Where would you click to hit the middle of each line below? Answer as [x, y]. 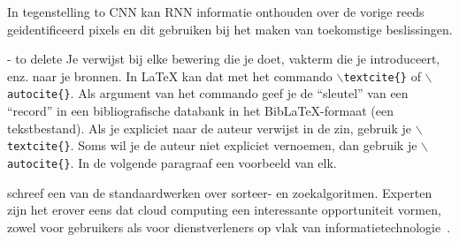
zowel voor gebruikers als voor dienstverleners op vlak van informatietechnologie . [229, 227]
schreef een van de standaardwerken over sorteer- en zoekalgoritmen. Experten [220, 192]
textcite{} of [382, 76]
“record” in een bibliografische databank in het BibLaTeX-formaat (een [200, 111]
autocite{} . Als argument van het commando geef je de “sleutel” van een [208, 93]
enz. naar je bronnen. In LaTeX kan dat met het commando [170, 76]
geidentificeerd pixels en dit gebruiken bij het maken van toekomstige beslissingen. [230, 29]
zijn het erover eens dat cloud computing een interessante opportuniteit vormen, [224, 210]
